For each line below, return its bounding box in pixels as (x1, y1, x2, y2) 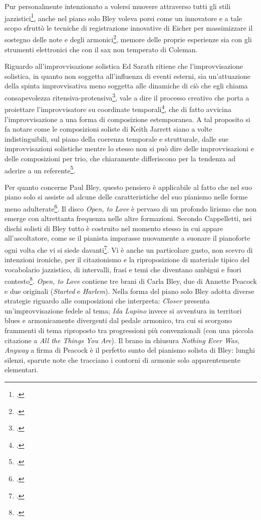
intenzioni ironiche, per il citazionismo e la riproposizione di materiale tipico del (5, 254, 249, 265)
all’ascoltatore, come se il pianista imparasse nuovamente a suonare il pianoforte (5, 233, 250, 243)
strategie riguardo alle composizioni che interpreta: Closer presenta (5, 295, 210, 306)
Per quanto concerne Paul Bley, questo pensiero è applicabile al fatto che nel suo (5, 181, 252, 192)
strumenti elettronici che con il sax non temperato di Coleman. (5, 44, 198, 54)
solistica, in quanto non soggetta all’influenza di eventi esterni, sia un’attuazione (5, 70, 250, 81)
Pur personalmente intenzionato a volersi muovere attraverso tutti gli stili (5, 1, 231, 11)
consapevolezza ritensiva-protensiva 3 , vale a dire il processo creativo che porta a (5, 91, 249, 102)
